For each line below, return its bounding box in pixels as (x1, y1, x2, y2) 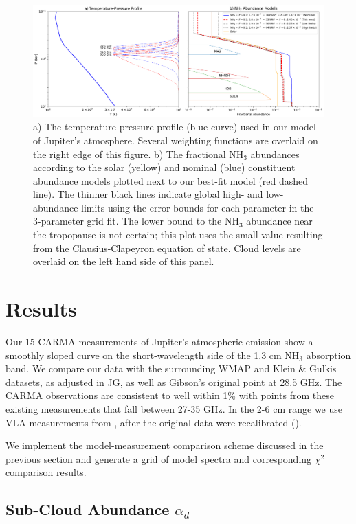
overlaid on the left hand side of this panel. (33, 254, 214, 269)
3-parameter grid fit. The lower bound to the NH (33, 214, 239, 228)
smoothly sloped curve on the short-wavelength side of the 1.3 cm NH (5, 348, 300, 362)
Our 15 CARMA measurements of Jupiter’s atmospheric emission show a (5, 334, 313, 348)
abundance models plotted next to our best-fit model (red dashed (33, 173, 309, 187)
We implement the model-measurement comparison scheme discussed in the (5, 438, 324, 453)
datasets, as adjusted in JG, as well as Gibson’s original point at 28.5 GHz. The (5, 374, 342, 389)
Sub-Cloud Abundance (5, 499, 170, 520)
